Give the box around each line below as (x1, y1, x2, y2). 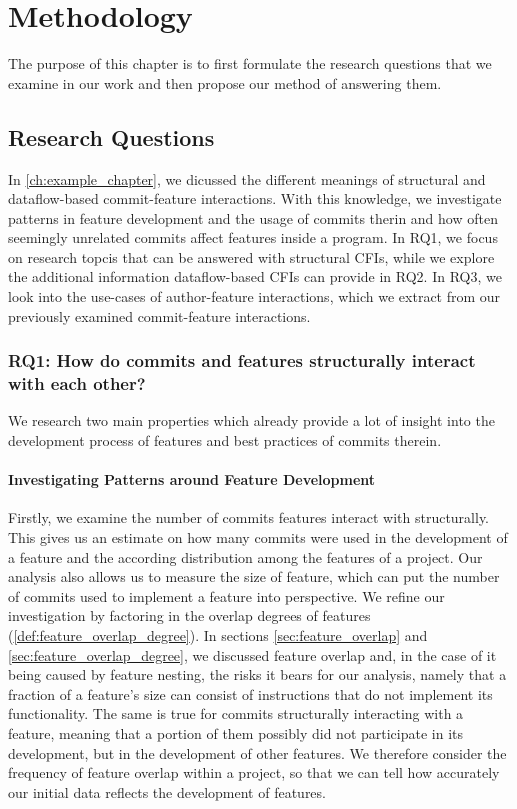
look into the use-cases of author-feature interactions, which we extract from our (8, 286, 501, 307)
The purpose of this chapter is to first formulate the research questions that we (8, 53, 492, 74)
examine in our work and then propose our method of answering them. (8, 72, 442, 93)
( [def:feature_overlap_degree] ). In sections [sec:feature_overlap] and (8, 624, 428, 645)
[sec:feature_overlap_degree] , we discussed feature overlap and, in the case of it (8, 644, 497, 665)
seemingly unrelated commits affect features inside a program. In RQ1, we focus (8, 227, 498, 248)
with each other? (8, 371, 146, 396)
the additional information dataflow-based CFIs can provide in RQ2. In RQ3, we (8, 266, 502, 287)
